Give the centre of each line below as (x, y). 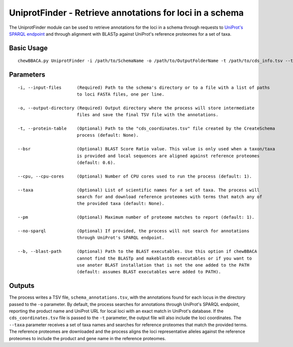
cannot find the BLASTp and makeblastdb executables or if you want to (164, 258)
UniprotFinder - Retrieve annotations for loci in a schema (126, 13)
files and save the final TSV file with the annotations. (147, 115)
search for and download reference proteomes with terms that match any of (169, 197)
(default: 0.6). (96, 163)
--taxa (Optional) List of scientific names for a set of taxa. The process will (139, 190)
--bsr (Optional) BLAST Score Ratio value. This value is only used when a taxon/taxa (146, 149)
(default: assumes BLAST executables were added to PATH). (149, 272)
